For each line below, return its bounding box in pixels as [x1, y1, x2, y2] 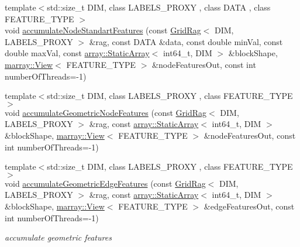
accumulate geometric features [5, 231, 112, 243]
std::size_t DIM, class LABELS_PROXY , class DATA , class [47, 1, 271, 13]
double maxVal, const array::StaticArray [5, 47, 150, 59]
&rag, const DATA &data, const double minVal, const [89, 35, 283, 47]
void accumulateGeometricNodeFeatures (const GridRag [5, 106, 207, 118]
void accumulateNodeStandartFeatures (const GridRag [5, 24, 201, 36]
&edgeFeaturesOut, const [204, 200, 295, 212]
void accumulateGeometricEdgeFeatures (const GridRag [5, 177, 206, 189]
